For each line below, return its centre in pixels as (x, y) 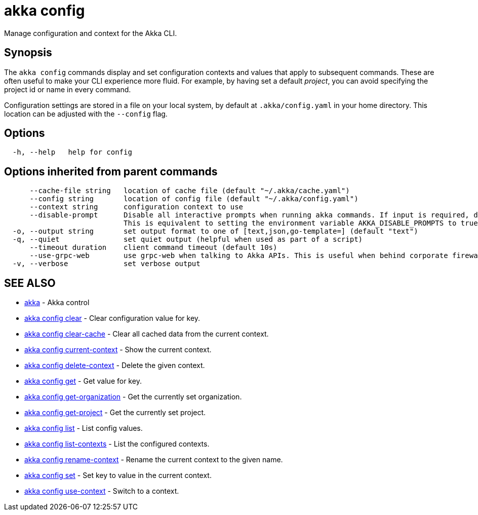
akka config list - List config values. (84, 428)
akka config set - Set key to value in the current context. (118, 475)
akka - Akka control (57, 303)
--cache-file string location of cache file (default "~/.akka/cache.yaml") (190, 191)
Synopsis (28, 53)
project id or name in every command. (68, 89)
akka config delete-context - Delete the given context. (115, 365)
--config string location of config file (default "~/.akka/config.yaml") (194, 199)
